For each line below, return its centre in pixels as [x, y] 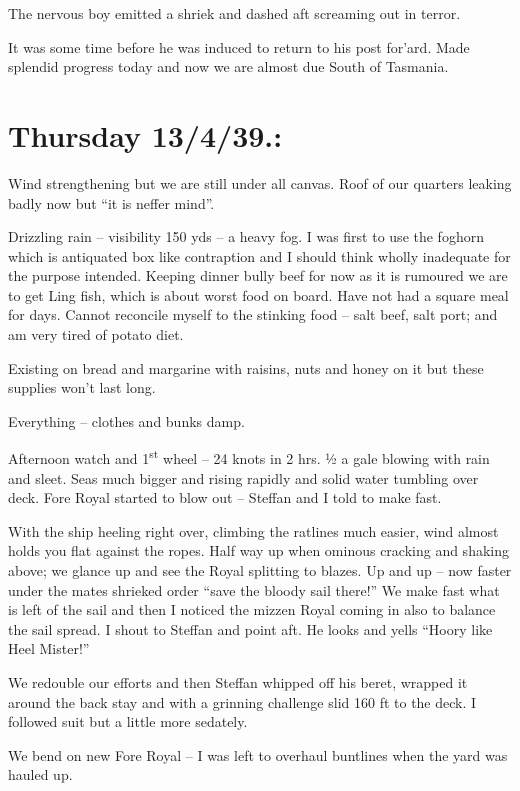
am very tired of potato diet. [96, 334]
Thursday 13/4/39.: [145, 134]
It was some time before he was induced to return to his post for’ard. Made [239, 46]
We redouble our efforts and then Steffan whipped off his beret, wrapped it [238, 682]
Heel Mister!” [49, 648]
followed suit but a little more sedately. [128, 721]
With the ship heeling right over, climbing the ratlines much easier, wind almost [253, 530]
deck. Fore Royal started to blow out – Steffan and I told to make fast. [225, 497]
